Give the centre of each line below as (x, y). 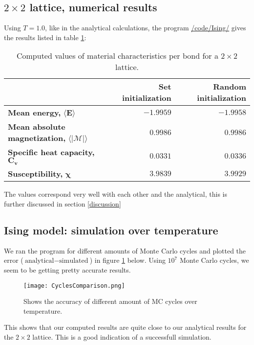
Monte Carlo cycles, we (214, 260)
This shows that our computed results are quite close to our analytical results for (125, 327)
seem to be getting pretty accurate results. (67, 269)
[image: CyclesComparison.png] (74, 286)
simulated (74, 261)
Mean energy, (34, 113)
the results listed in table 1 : (45, 37)
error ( (14, 260)
